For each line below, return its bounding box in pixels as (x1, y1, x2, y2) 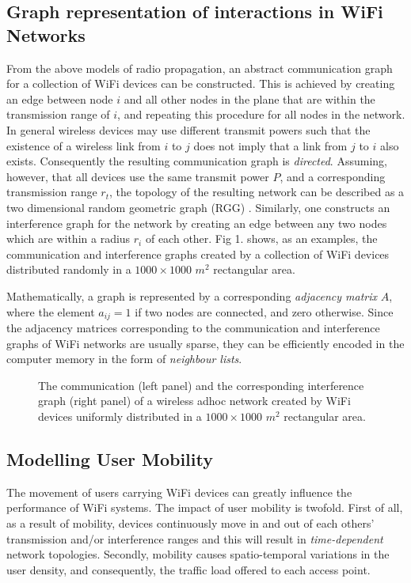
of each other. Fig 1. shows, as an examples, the (145, 230, 378, 247)
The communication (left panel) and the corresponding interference (38, 377, 364, 393)
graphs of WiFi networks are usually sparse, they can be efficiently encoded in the (6, 335, 405, 351)
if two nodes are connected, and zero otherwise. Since (135, 303, 394, 320)
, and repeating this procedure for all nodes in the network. (117, 106, 405, 123)
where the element (6, 303, 95, 320)
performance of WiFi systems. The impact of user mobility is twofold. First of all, (6, 499, 403, 516)
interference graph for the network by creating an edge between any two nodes (6, 214, 387, 231)
